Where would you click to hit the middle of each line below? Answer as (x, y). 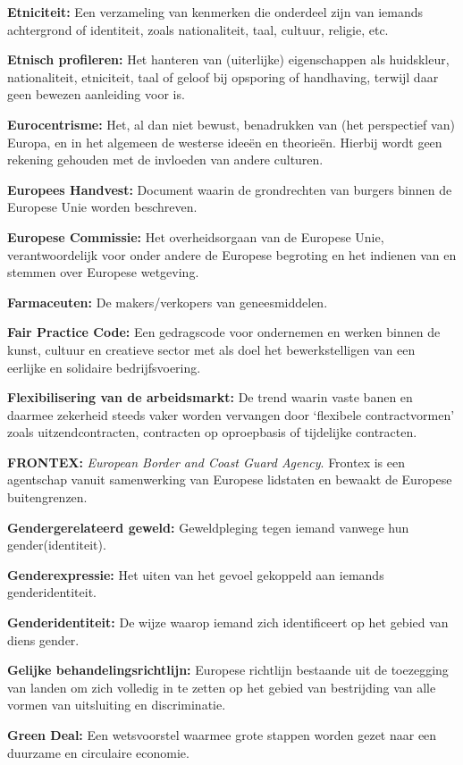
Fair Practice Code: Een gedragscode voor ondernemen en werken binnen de (224, 332)
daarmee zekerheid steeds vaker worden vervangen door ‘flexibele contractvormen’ (231, 414)
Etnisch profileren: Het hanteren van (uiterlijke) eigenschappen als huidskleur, (228, 59)
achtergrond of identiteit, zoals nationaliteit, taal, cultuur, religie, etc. (198, 29)
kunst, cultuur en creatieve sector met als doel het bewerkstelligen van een (211, 349)
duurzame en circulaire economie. (98, 752)
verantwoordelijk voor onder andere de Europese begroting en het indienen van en (232, 254)
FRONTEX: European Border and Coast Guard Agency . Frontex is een (206, 462)
